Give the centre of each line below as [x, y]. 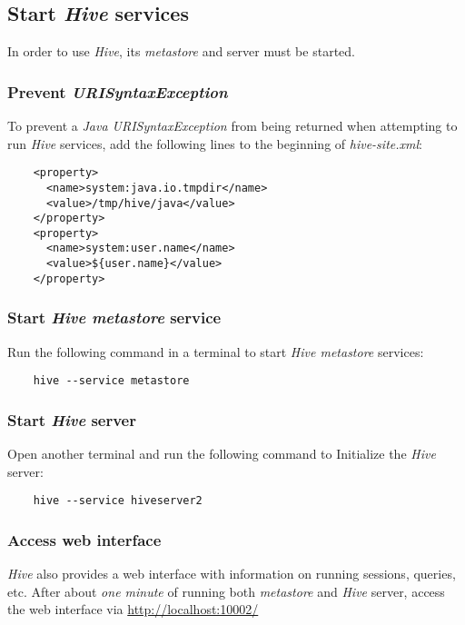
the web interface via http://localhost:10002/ [133, 609]
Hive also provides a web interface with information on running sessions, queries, [232, 574]
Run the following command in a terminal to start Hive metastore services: [216, 351]
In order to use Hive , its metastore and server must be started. [181, 51]
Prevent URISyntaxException [118, 91]
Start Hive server [72, 419]
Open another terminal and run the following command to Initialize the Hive [222, 454]
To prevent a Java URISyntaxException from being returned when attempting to [232, 126]
